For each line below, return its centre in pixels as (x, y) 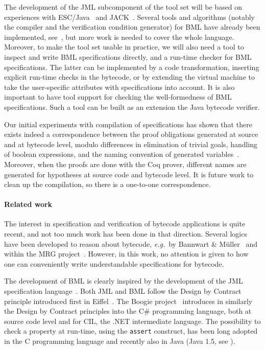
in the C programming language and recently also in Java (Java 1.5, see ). (120, 341)
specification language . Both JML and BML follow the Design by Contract (123, 291)
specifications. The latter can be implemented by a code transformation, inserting (132, 67)
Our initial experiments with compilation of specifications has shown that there (128, 124)
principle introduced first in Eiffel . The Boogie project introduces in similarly (128, 301)
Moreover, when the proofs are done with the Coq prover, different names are (125, 164)
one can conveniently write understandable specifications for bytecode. (114, 263)
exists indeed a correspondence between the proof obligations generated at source (131, 134)
